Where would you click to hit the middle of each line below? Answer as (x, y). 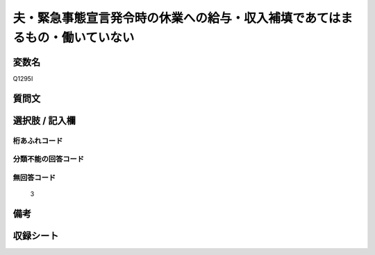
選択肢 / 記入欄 (44, 120)
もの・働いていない (80, 37)
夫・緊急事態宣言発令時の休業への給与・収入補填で (159, 18)
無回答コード (34, 177)
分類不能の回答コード (49, 159)
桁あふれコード (38, 141)
